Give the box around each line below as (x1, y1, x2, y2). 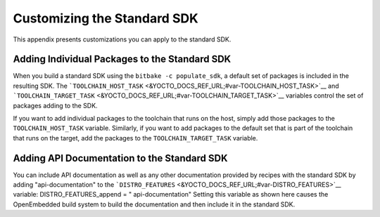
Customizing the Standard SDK (13, 11, 198, 26)
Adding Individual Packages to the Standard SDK (13, 53, 232, 65)
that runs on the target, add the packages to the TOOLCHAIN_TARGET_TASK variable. (13, 133, 258, 142)
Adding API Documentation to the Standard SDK (13, 152, 228, 164)
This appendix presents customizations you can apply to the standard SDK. (13, 35, 232, 44)
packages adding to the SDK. (13, 101, 98, 110)
